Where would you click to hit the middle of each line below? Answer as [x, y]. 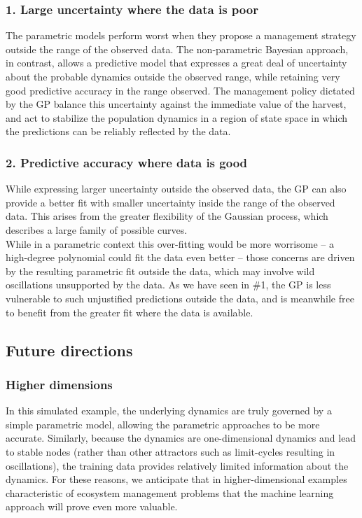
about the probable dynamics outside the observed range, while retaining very [173, 76]
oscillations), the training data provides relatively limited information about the [177, 465]
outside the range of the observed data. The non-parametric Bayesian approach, [177, 49]
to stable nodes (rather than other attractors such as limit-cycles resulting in [170, 451]
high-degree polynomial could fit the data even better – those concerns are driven [180, 257]
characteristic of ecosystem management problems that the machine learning [170, 492]
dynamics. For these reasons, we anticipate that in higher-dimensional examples [176, 479]
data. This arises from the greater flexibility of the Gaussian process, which [167, 216]
